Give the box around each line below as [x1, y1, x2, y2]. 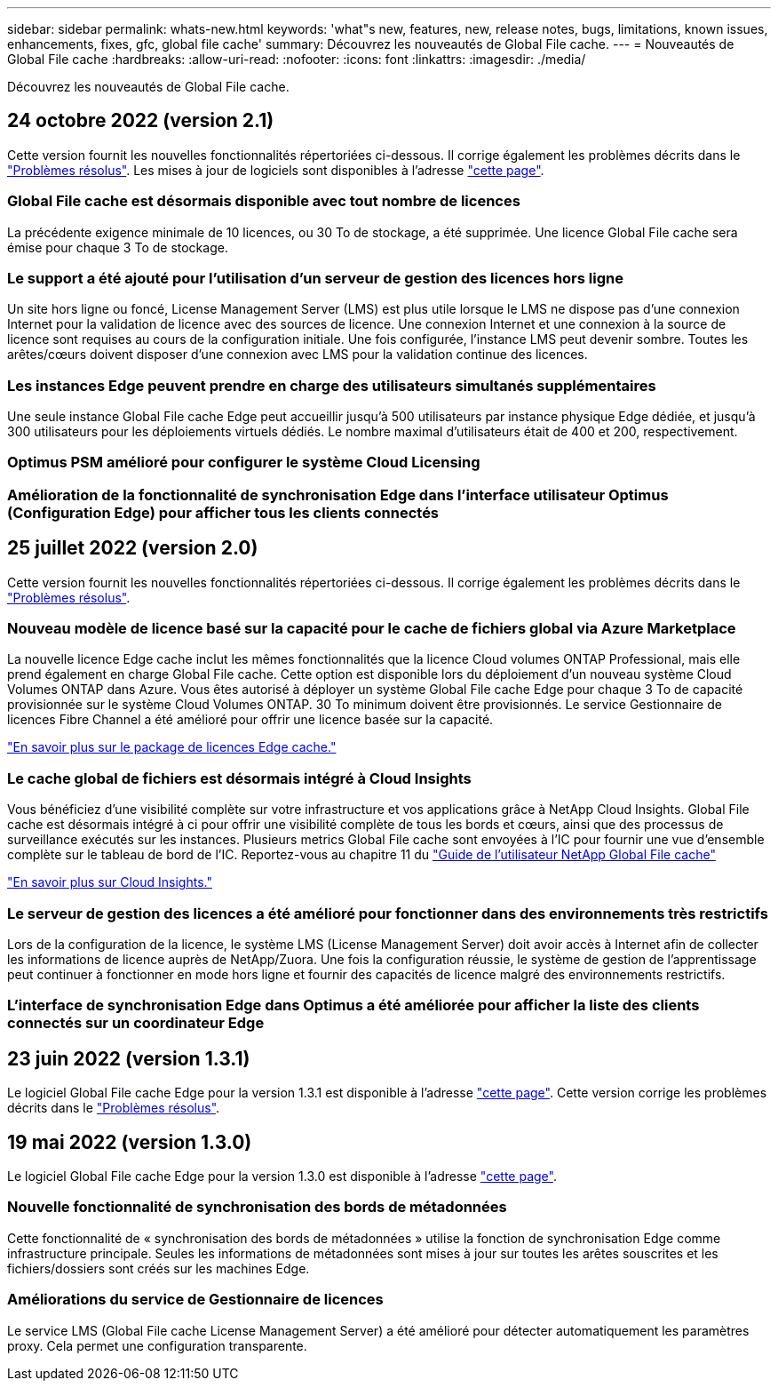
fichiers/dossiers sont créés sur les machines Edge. [7, 1260, 310, 1276]
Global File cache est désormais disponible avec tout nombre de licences [7, 192, 520, 211]
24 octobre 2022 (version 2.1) [7, 109, 274, 132]
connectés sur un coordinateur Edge [7, 1014, 265, 1033]
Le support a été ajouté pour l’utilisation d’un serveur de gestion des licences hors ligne [7, 268, 623, 287]
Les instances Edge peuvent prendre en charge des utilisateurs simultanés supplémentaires [7, 376, 656, 395]
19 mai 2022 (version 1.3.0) [7, 1130, 252, 1153]
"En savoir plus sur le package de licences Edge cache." [7, 739, 337, 755]
